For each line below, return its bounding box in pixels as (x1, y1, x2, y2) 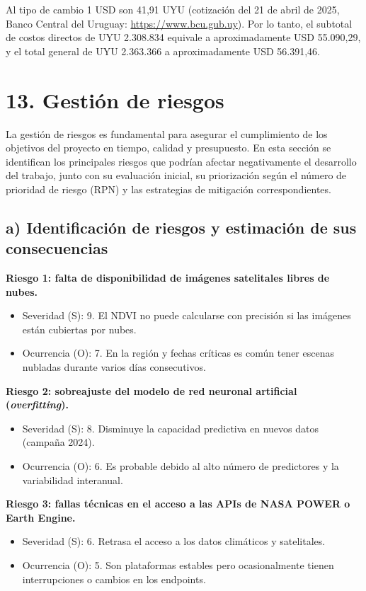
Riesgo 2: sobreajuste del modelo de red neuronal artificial (6, 383, 297, 398)
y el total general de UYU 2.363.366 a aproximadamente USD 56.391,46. (6, 43, 320, 58)
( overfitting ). (6, 397, 69, 412)
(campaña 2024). (22, 435, 95, 449)
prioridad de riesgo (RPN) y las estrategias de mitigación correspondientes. (6, 181, 331, 196)
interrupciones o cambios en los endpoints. (22, 571, 206, 586)
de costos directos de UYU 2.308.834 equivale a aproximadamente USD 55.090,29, (6, 30, 361, 45)
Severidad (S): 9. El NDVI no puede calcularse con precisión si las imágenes (22, 308, 351, 323)
